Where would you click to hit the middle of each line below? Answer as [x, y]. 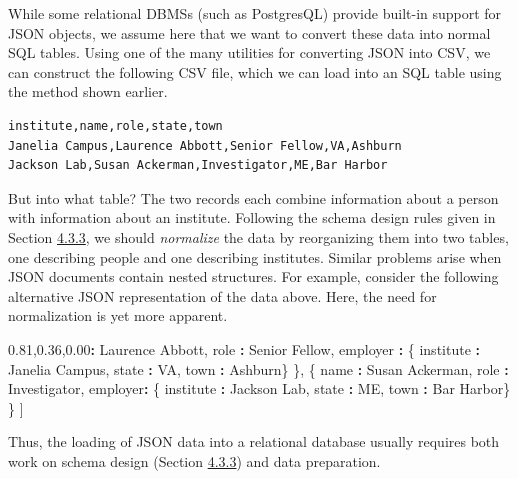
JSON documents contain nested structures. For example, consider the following [253, 276]
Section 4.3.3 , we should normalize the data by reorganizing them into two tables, [258, 236]
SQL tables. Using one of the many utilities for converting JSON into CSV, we [249, 52]
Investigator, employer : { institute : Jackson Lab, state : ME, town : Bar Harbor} [259, 388]
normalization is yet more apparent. [118, 315]
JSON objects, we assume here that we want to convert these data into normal [249, 32]
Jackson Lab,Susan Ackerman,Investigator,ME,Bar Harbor [198, 165]
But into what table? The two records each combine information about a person [253, 197]
